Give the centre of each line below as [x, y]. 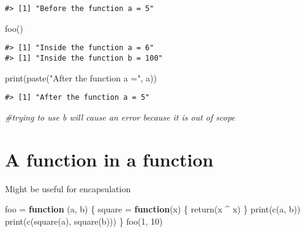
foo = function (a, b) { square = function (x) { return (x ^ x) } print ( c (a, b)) [153, 209]
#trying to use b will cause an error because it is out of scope [120, 117]
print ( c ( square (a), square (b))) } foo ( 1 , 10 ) [84, 221]
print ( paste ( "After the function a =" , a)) [81, 77]
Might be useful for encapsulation [68, 188]
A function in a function [109, 159]
